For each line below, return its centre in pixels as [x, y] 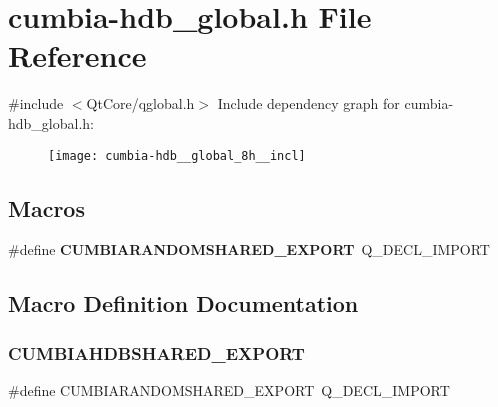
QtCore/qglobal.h [140, 103]
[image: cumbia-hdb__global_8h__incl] [177, 155]
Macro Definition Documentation [183, 303]
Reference [77, 55]
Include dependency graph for [308, 103]
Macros [46, 207]
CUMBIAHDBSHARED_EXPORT [156, 352]
